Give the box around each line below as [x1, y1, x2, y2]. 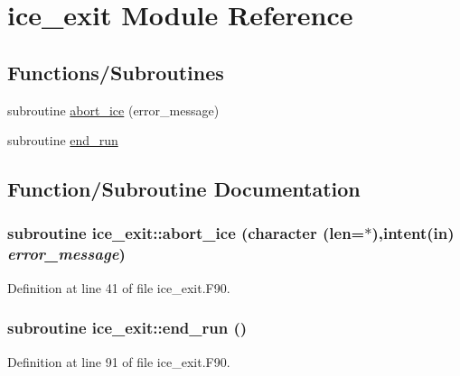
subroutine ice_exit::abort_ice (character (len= [7, 222, 365, 244]
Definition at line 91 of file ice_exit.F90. [7, 352, 230, 371]
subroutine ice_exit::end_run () [7, 316, 248, 339]
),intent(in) [371, 222, 455, 244]
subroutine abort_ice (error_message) [7, 100, 220, 119]
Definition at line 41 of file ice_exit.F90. [7, 278, 230, 297]
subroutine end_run [7, 131, 118, 150]
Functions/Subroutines [7, 58, 224, 86]
